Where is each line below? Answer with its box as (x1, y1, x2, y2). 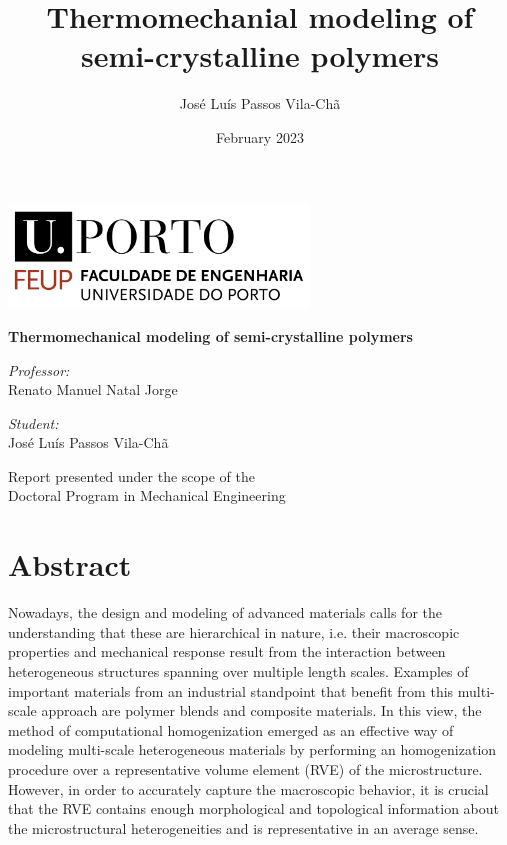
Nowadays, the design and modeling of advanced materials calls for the (8, 602, 442, 623)
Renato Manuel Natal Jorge (8, 379, 178, 400)
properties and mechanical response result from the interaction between (8, 641, 446, 662)
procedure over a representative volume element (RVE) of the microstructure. (8, 758, 483, 779)
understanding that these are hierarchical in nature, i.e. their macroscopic (8, 621, 460, 642)
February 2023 (216, 126, 304, 147)
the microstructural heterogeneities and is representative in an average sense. (8, 817, 479, 838)
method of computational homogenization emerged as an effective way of (8, 719, 454, 740)
